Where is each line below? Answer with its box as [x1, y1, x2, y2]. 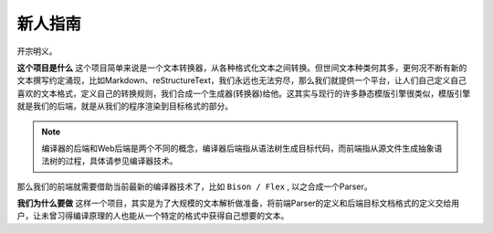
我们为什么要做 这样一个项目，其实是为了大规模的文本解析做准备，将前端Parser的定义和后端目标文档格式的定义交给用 [16, 197, 460, 209]
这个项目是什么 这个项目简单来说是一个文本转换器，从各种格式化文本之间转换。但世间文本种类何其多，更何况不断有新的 [16, 62, 467, 73]
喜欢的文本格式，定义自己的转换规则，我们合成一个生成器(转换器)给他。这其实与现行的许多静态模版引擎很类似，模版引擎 [16, 88, 471, 99]
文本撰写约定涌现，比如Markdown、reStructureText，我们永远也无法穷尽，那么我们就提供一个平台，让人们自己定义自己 [16, 75, 467, 86]
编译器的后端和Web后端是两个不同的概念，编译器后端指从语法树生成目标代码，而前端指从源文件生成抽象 [41, 143, 435, 154]
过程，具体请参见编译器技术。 [65, 155, 178, 166]
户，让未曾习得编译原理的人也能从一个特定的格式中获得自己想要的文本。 [16, 210, 289, 221]
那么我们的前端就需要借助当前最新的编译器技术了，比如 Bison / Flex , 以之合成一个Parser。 [16, 181, 372, 192]
